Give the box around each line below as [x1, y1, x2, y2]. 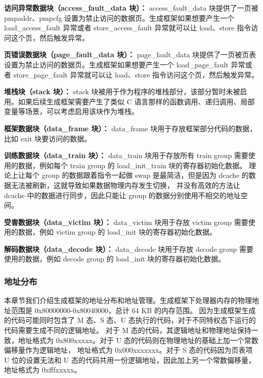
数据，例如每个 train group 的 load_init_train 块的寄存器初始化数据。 [18, 160, 247, 170]
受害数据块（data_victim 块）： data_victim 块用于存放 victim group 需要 [4, 216, 248, 227]
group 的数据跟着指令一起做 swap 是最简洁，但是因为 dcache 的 [41, 170, 249, 180]
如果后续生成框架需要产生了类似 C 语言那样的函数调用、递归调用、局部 [18, 96, 255, 106]
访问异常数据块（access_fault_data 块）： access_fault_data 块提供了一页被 [4, 3, 258, 13]
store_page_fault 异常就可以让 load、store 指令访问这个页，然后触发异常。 [13, 69, 259, 80]
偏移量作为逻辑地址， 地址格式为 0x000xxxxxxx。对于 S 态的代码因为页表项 [4, 345, 253, 355]
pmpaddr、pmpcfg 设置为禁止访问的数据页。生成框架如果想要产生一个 [4, 12, 235, 23]
